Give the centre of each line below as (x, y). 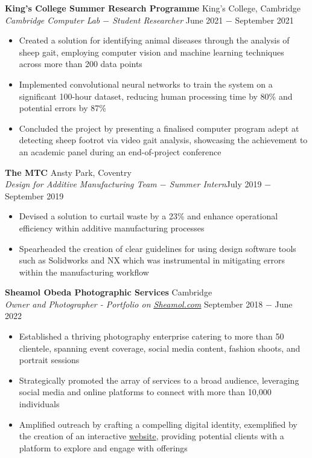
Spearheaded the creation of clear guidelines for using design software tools (158, 248)
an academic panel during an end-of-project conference (120, 151)
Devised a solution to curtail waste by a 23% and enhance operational (148, 216)
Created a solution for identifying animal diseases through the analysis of (154, 40)
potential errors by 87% (62, 108)
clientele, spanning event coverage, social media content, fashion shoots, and (160, 348)
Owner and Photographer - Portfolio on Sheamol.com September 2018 (134, 304)
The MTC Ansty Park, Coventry (68, 172)
